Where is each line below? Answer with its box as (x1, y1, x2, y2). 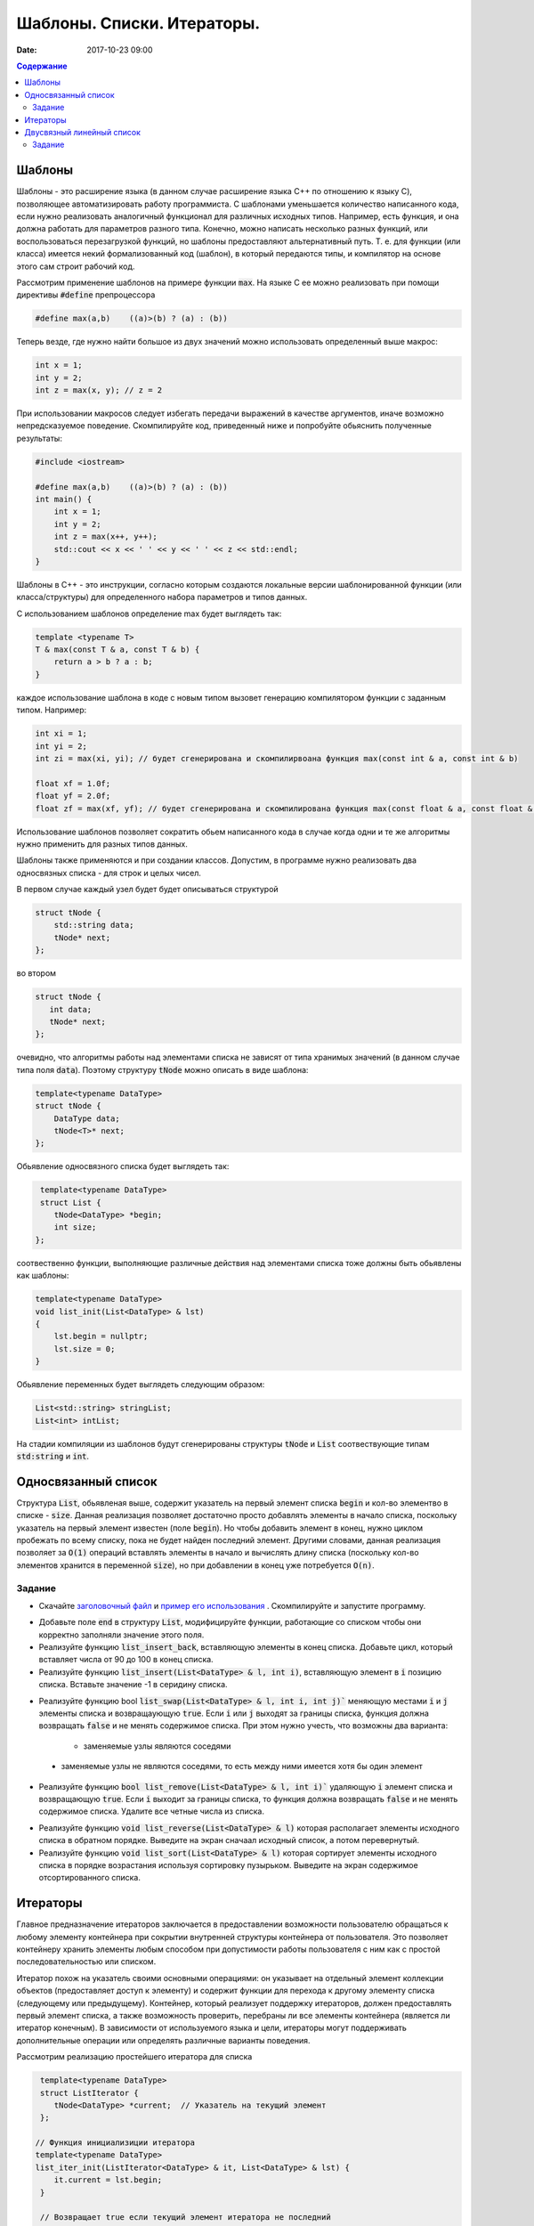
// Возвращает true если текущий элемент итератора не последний (40, 2213, 331, 2222)
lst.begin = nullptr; (53, 1331, 149, 1342)
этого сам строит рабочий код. (16, 261, 135, 272)
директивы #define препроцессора (16, 289, 156, 300)
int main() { (35, 494, 93, 504)
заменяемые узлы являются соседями (83, 1741, 231, 1751)
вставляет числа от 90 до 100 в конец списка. (38, 1654, 214, 1665)
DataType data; (53, 1113, 120, 1124)
